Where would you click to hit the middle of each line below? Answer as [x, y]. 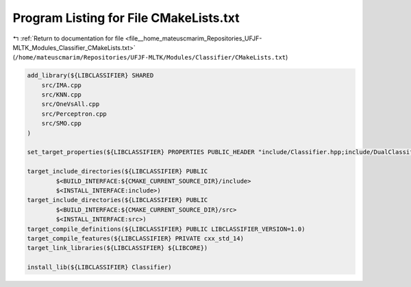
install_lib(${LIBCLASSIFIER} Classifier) [99, 267]
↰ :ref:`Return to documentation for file [68, 38]
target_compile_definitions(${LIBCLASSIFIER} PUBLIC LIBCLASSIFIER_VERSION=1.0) [166, 229]
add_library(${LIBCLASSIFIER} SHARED [90, 76]
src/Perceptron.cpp [74, 114]
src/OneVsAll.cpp [71, 104]
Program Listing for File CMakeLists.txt [126, 18]
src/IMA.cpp [62, 85]
